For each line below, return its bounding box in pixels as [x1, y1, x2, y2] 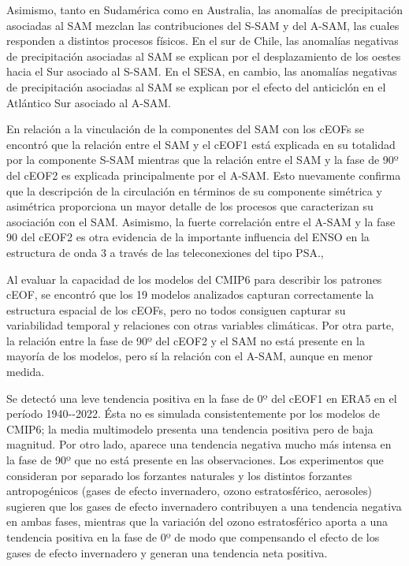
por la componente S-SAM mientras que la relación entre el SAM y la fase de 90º [6, 151, 399, 168]
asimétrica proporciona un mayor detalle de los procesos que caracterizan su [6, 198, 374, 214]
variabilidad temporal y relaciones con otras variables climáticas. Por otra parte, [6, 317, 394, 333]
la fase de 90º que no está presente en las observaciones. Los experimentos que [6, 452, 384, 468]
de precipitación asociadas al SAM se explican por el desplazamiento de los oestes [6, 47, 401, 64]
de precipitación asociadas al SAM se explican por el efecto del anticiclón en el [6, 78, 386, 95]
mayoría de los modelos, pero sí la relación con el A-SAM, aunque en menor [6, 348, 374, 364]
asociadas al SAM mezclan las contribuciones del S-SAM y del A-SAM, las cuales [6, 17, 400, 33]
